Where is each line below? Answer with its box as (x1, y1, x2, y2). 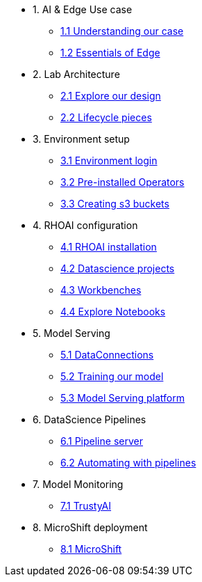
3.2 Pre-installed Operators (60, 176, 185, 188)
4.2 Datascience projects (60, 262, 175, 274)
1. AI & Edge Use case (33, 3, 133, 15)
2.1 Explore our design (60, 90, 161, 102)
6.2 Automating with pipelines (60, 457, 196, 469)
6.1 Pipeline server (60, 435, 143, 447)
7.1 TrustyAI (60, 500, 112, 512)
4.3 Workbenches (60, 284, 142, 296)
